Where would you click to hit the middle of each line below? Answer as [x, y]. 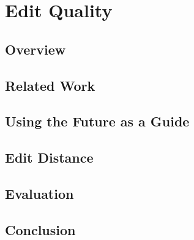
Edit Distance [49, 157]
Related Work [50, 85]
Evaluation [39, 193]
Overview [35, 49]
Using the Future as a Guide [97, 121]
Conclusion [40, 229]
